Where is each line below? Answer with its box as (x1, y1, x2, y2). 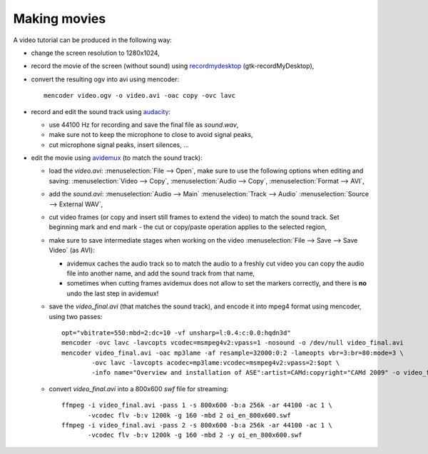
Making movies (13, 11, 106, 26)
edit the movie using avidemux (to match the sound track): (31, 153, 203, 162)
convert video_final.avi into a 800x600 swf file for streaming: (49, 384, 229, 393)
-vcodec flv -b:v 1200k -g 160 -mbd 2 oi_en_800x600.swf (88, 411, 292, 419)
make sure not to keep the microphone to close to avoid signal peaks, (49, 131, 253, 139)
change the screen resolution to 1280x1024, (31, 49, 160, 57)
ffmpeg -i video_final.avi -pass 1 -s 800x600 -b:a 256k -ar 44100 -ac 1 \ (61, 401, 332, 410)
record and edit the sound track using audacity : (31, 107, 171, 116)
